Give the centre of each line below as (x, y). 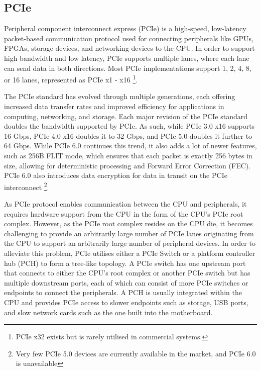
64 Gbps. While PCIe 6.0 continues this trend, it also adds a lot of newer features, (130, 146)
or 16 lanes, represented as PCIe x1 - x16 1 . (71, 79)
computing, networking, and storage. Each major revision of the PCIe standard (126, 116)
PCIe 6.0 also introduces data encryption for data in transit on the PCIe (116, 175)
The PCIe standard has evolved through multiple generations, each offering (120, 96)
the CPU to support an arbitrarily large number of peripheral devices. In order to (130, 243)
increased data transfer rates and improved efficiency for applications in (114, 106)
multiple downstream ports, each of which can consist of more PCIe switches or (126, 282)
